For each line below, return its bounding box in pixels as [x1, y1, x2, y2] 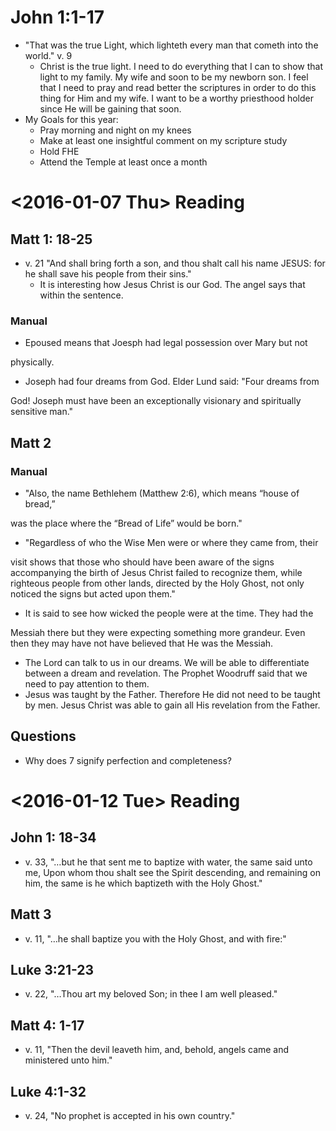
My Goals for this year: [24, 113, 119, 125]
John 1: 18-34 [10, 829, 97, 846]
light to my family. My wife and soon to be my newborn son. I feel [39, 71, 309, 83]
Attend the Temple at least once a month [39, 156, 208, 168]
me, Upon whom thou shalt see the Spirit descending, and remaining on [24, 866, 321, 878]
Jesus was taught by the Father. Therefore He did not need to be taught [24, 688, 321, 700]
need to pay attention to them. [24, 677, 150, 690]
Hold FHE [39, 145, 80, 157]
